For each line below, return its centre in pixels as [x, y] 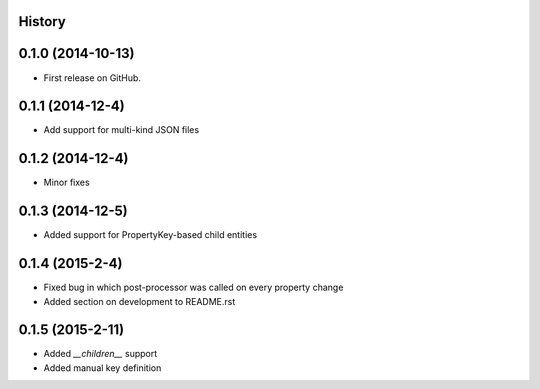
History [42, 21]
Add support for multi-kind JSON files [121, 130]
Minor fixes [66, 182]
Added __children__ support [100, 354]
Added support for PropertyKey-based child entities [150, 235]
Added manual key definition [102, 367]
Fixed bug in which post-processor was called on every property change [193, 287]
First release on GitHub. [92, 77]
